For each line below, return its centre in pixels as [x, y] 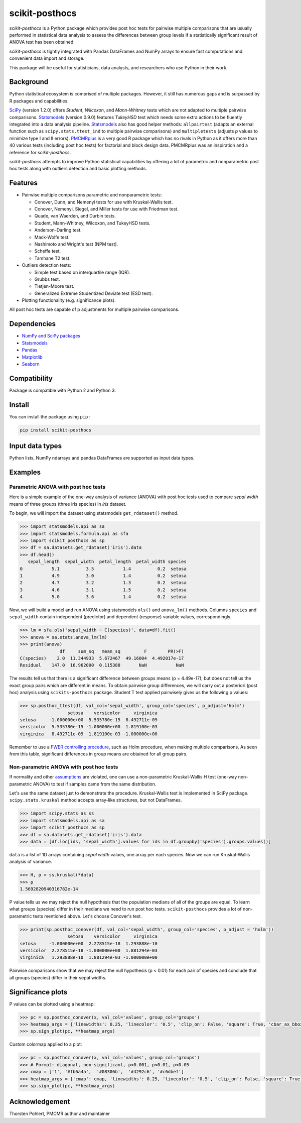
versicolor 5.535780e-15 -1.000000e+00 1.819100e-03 [89, 727]
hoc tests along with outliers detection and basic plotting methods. [78, 169]
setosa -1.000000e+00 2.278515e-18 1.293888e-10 [89, 943]
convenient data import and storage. [47, 58]
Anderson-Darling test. [58, 230]
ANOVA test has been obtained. [42, 42]
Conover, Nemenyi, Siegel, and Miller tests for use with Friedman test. [106, 209]
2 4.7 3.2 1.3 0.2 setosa [103, 583]
